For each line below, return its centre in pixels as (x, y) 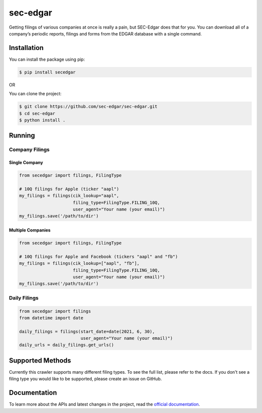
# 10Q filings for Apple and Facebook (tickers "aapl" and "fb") (98, 256)
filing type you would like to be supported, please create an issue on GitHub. (85, 379)
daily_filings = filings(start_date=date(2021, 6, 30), (87, 331)
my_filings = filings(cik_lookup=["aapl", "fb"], (79, 264)
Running (22, 136)
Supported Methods (40, 360)
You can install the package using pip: (47, 59)
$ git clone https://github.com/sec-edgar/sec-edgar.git (88, 107)
